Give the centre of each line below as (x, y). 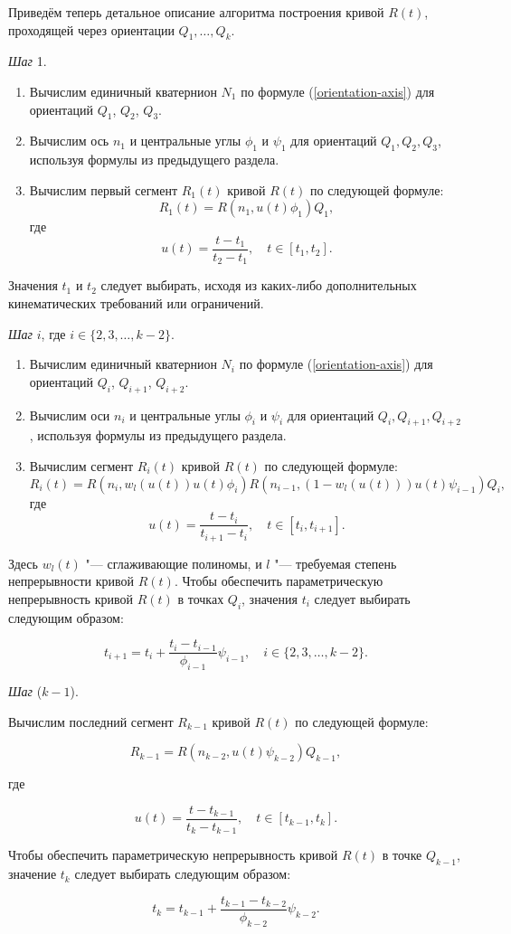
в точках (201, 598)
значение (33, 874)
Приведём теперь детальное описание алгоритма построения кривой (196, 12)
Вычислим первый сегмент (104, 189)
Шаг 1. (28, 61)
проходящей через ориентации (91, 29)
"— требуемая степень (336, 563)
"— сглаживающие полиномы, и (174, 563)
